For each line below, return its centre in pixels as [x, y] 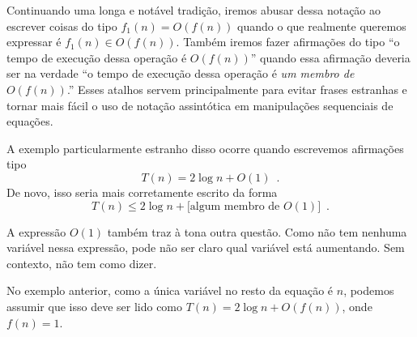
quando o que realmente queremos [322, 26]
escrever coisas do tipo [62, 26]
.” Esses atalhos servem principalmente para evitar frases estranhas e [237, 89]
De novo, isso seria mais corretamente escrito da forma [142, 192]
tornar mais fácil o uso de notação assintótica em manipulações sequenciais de [200, 105]
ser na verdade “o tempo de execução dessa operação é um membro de [181, 73]
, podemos [369, 290]
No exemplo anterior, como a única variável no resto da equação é [170, 290]
